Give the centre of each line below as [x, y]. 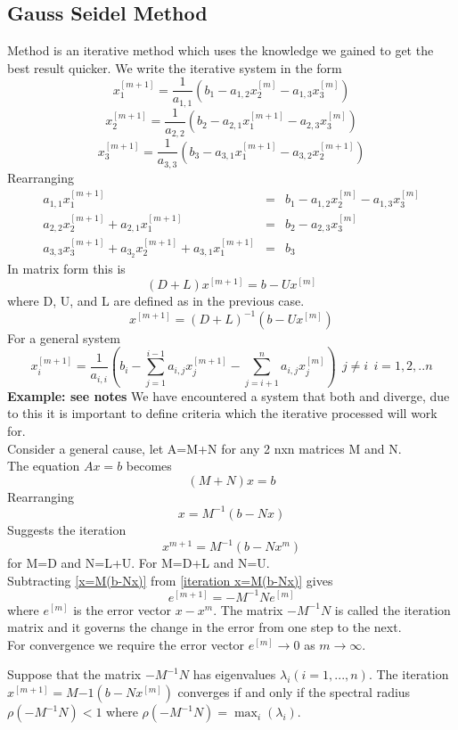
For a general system [64, 337]
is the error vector [123, 609]
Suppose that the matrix [74, 674]
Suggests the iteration [67, 529]
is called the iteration [393, 609]
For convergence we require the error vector [126, 644]
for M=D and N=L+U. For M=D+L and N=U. [139, 562]
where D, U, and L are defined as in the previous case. [156, 301]
